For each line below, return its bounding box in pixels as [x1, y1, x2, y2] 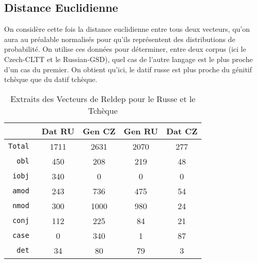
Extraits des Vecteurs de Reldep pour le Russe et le [10, 92, 196, 105]
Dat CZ [166, 125, 198, 137]
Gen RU [123, 125, 158, 137]
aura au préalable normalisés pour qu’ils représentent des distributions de [4, 33, 235, 44]
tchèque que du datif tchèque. [4, 74, 98, 85]
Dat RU [42, 125, 75, 137]
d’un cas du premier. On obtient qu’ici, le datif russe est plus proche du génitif [4, 64, 252, 74]
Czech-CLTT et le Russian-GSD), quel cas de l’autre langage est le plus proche [4, 53, 253, 64]
